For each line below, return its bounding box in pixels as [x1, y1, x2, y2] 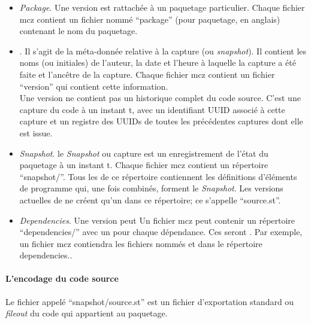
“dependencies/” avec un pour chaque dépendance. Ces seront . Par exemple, [19, 226, 303, 238]
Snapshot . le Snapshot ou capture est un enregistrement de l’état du [19, 147, 268, 159]
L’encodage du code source [5, 272, 119, 285]
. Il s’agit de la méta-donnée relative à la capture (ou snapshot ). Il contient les [19, 44, 307, 57]
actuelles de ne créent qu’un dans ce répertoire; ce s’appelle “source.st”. [19, 193, 281, 206]
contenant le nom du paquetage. [19, 25, 138, 37]
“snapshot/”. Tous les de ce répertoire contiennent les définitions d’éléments [19, 170, 297, 182]
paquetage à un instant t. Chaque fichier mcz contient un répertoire [19, 159, 268, 171]
